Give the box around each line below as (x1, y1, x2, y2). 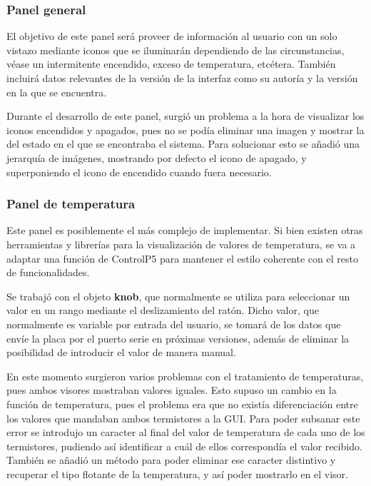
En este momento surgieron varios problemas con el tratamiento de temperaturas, (6, 368, 364, 383)
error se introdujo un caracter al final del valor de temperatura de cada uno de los (6, 425, 365, 440)
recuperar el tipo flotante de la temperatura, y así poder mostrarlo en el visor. (6, 466, 348, 481)
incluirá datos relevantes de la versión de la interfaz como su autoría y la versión (6, 71, 358, 85)
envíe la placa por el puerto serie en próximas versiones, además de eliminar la (6, 330, 350, 345)
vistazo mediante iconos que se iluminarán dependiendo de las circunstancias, (6, 42, 345, 57)
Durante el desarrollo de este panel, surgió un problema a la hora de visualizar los (6, 108, 365, 123)
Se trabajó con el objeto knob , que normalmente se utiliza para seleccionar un (6, 288, 350, 303)
